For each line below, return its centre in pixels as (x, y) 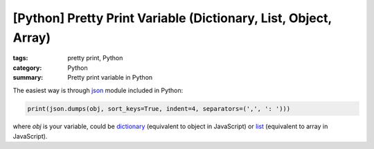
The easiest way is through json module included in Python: (98, 90)
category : (27, 68)
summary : (28, 78)
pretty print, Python (95, 58)
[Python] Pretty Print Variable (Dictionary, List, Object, (172, 18)
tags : (20, 58)
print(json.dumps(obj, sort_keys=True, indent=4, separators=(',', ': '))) (159, 108)
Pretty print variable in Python (110, 78)
